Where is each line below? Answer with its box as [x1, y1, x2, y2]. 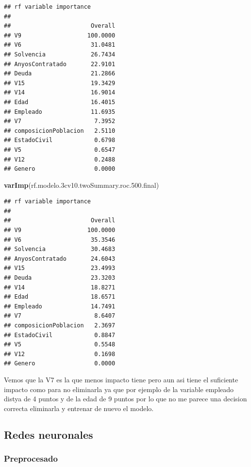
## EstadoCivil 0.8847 [4, 331, 116, 339]
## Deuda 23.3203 [4, 274, 116, 282]
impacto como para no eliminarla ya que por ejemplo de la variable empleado [4, 384, 234, 394]
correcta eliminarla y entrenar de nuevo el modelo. [4, 403, 154, 413]
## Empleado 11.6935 [4, 108, 116, 115]
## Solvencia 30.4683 [4, 246, 116, 253]
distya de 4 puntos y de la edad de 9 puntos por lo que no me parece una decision [4, 394, 247, 404]
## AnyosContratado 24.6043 [4, 255, 116, 262]
